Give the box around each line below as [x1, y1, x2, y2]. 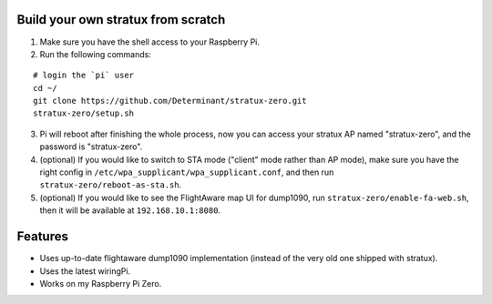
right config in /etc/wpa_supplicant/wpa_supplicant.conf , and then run [39, 167, 334, 177]
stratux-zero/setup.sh [33, 108, 135, 118]
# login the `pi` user [33, 70, 135, 81]
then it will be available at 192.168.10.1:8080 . [39, 205, 221, 216]
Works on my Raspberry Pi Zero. [39, 278, 162, 289]
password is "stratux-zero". [39, 141, 143, 152]
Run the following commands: [39, 48, 152, 59]
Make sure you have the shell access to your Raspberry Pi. [39, 36, 260, 47]
